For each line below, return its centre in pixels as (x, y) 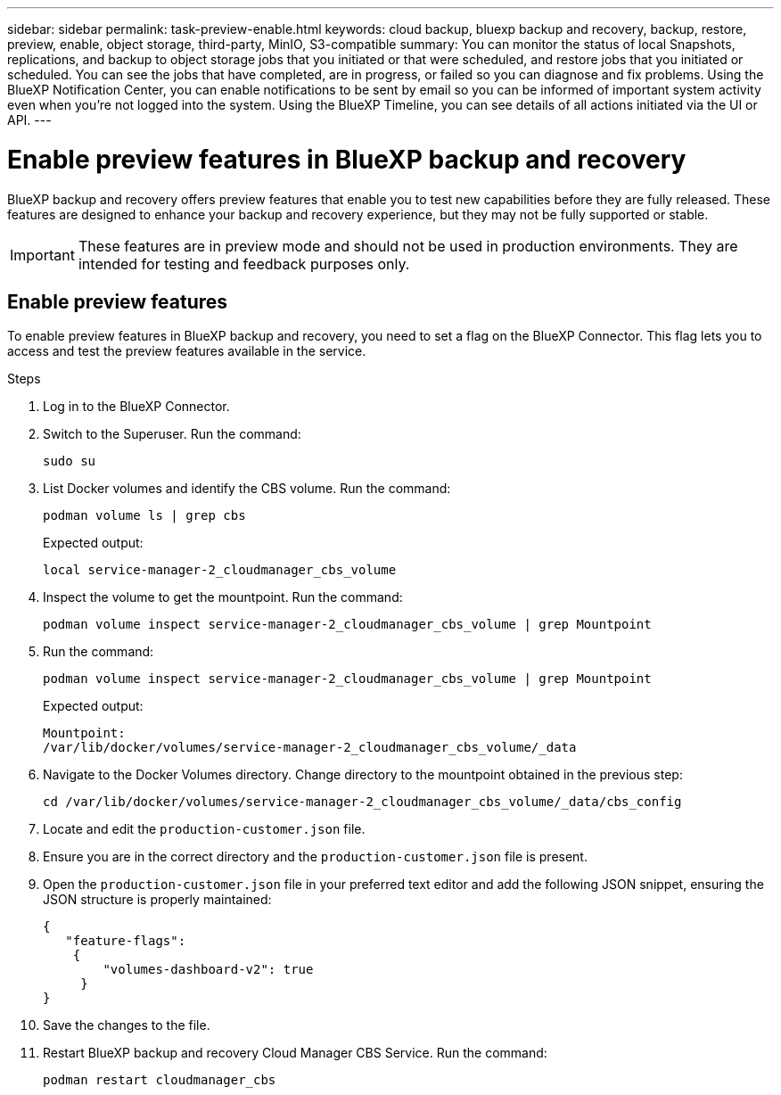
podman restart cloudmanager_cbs (160, 1080)
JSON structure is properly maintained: (157, 900)
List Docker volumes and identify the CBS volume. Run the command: (247, 489)
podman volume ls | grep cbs (144, 516)
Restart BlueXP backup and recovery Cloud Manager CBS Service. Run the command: (295, 1053)
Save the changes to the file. (127, 1025)
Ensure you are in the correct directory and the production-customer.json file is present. (315, 857)
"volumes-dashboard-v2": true (208, 970)
